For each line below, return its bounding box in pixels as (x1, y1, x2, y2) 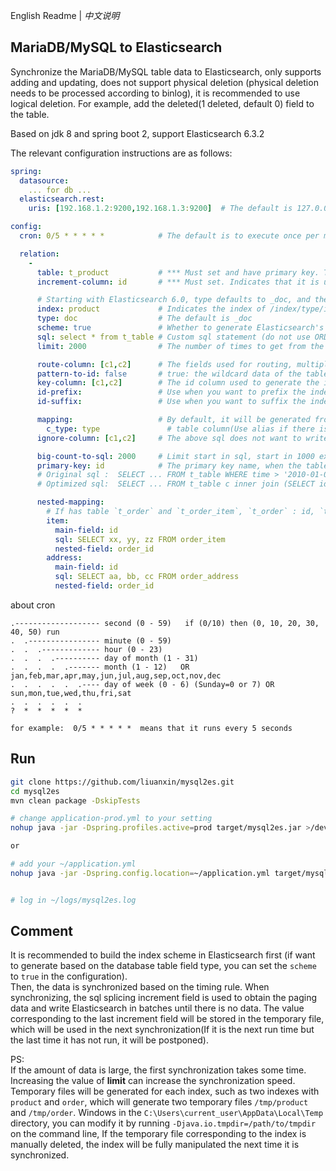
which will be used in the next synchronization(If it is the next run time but (10, 1024, 315, 1036)
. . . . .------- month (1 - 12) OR (10, 662, 190, 672)
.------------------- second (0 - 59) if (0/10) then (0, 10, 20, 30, (10, 618, 320, 628)
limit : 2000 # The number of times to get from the (36, 341, 325, 351)
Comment (10, 923, 74, 940)
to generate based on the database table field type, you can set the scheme (10, 960, 317, 972)
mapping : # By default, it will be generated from (36, 415, 333, 425)
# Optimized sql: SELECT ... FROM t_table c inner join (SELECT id (36, 479, 329, 489)
